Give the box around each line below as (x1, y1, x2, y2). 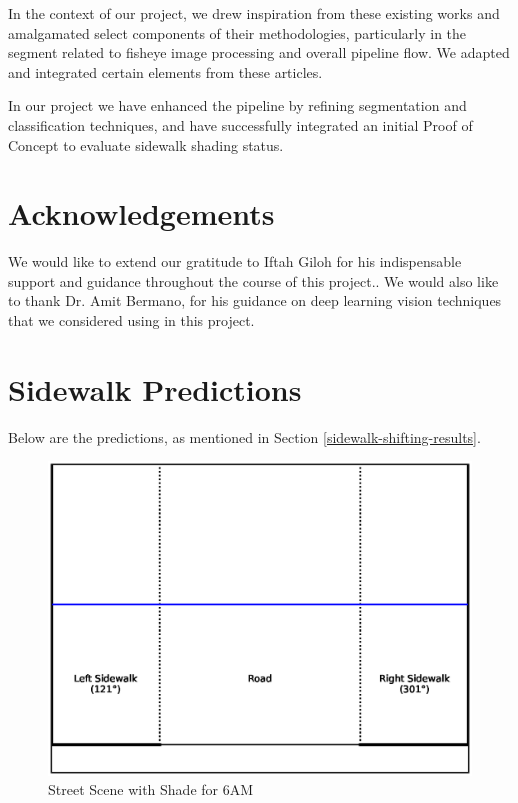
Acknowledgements (8, 193, 275, 234)
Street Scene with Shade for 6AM (48, 779, 254, 800)
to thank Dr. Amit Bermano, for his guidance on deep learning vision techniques (8, 290, 502, 311)
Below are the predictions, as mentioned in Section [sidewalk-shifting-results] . (8, 426, 481, 447)
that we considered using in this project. (8, 310, 255, 331)
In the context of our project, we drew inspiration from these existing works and (8, 3, 500, 23)
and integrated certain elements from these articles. (8, 61, 323, 82)
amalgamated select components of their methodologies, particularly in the (8, 22, 467, 43)
